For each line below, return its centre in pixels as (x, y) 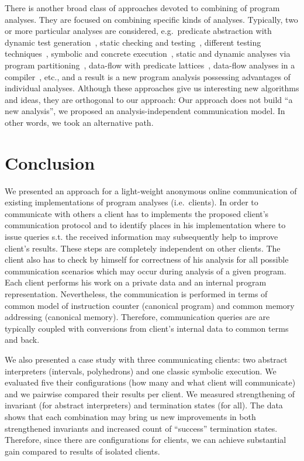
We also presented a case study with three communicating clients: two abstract (146, 359)
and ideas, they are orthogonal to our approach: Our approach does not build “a (149, 99)
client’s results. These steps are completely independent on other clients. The (143, 248)
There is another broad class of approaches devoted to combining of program (142, 8)
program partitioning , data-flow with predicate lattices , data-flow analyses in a (150, 65)
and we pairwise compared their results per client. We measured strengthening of (150, 393)
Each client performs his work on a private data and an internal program (136, 282)
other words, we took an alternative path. (79, 122)
